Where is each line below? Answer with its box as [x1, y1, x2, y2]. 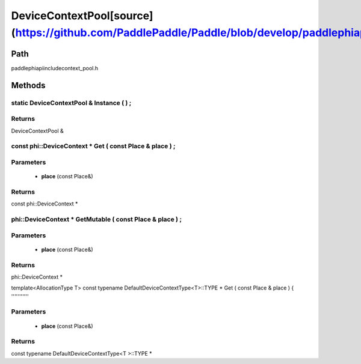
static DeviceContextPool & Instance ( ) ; [11, 99, 132, 107]
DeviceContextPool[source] [11, 9, 153, 22]
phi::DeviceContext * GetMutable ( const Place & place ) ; [11, 215, 182, 223]
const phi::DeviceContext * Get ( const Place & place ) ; [11, 142, 176, 150]
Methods [11, 80, 46, 90]
